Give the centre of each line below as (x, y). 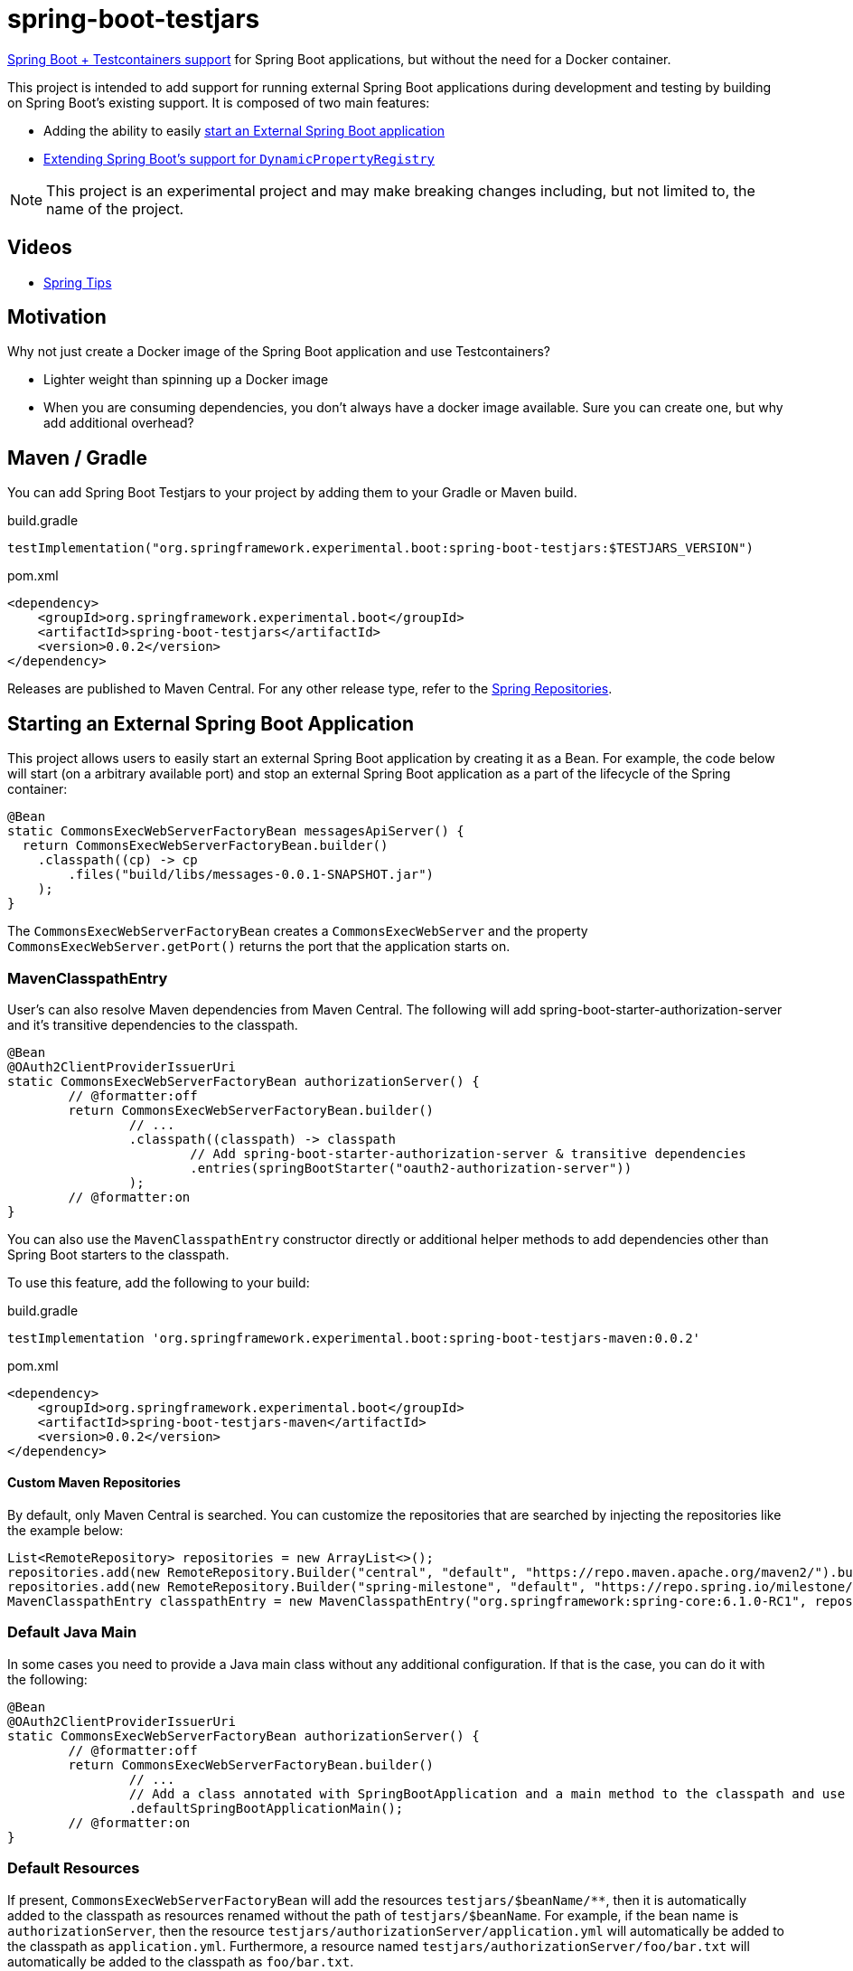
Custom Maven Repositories (94, 1483)
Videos (40, 248)
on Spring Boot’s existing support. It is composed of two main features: (219, 102)
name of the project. (115, 208)
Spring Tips (78, 282)
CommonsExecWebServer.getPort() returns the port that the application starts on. (259, 947)
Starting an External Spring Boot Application (211, 723)
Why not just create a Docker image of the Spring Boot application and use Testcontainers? (279, 352)
